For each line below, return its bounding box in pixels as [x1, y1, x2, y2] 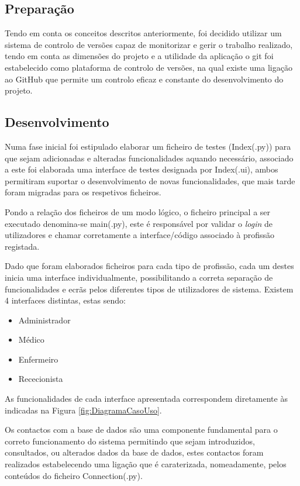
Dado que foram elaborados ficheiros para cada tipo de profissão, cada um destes [5, 260, 294, 272]
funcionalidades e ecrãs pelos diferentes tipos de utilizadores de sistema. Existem [5, 282, 294, 295]
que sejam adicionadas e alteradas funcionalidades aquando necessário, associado [5, 151, 294, 164]
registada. [5, 240, 40, 252]
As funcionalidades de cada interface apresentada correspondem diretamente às [5, 392, 288, 405]
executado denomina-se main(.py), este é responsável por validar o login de [5, 217, 273, 229]
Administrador [18, 313, 71, 326]
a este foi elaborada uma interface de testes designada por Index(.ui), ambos [5, 163, 278, 175]
